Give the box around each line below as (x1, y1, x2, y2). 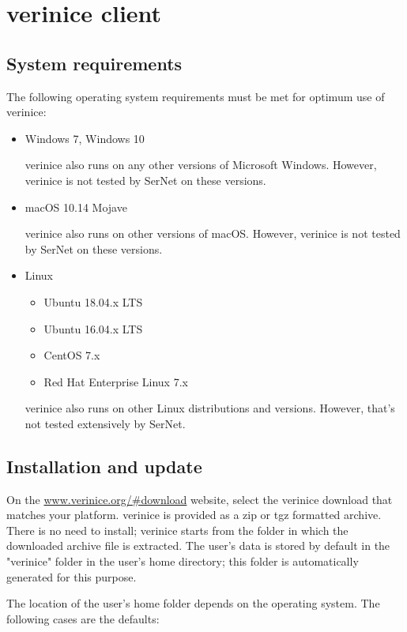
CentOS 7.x (43, 347, 100, 363)
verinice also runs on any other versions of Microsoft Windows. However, (24, 156, 377, 173)
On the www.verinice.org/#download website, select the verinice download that (6, 491, 393, 507)
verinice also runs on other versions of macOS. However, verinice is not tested (24, 225, 401, 242)
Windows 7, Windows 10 (24, 130, 145, 146)
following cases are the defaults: (6, 610, 160, 626)
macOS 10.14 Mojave (24, 198, 127, 215)
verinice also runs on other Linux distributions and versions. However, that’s (24, 400, 395, 416)
